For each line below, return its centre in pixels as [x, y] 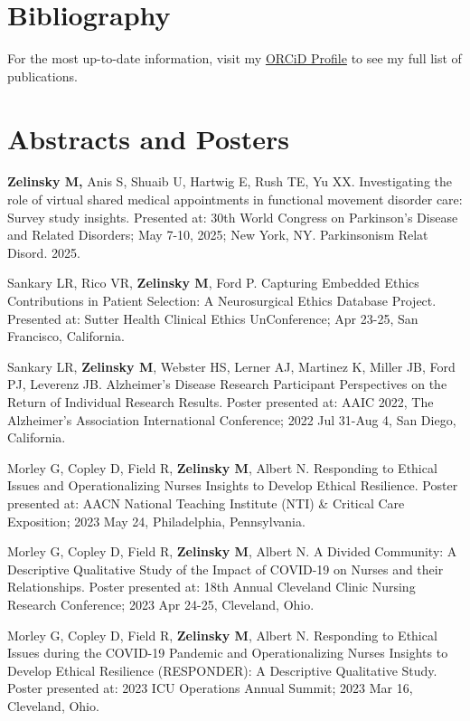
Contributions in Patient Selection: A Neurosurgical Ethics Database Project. [222, 300]
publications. [42, 76]
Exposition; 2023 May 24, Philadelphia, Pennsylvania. [156, 521]
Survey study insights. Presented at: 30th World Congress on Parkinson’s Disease [233, 217]
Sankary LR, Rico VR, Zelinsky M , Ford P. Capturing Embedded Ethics [213, 283]
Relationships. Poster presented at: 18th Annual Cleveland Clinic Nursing [211, 587]
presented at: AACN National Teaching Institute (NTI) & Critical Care [206, 503]
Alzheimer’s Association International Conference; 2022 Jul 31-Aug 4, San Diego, [232, 419]
